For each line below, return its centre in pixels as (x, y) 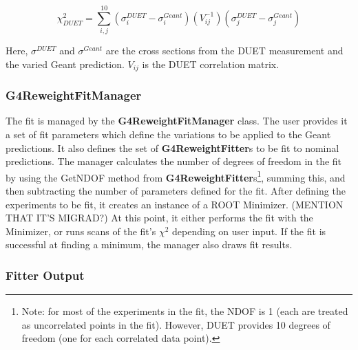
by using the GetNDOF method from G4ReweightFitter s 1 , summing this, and (176, 176)
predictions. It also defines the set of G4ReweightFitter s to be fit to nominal (172, 147)
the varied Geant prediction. (65, 64)
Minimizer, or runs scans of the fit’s (81, 231)
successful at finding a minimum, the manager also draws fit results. (149, 244)
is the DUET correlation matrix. (211, 64)
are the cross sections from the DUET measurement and (224, 51)
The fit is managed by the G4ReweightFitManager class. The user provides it (177, 121)
